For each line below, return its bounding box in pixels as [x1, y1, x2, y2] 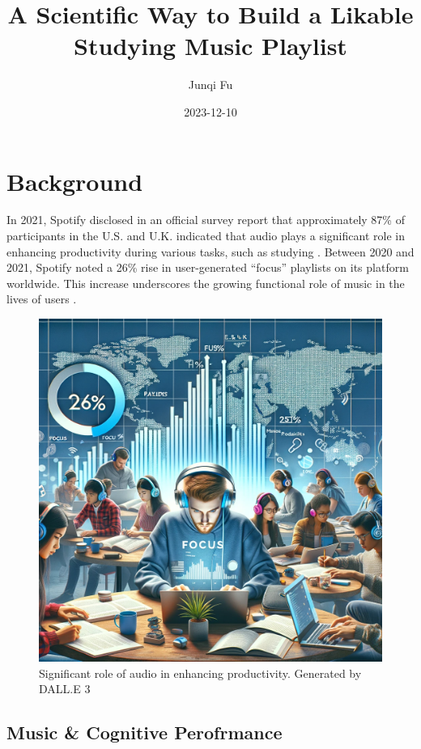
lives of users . [6, 290, 77, 307]
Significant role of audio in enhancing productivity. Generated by [39, 664, 362, 681]
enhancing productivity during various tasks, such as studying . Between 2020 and [6, 243, 415, 260]
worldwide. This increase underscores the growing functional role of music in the [6, 274, 405, 291]
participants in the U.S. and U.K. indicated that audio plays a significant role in [6, 227, 405, 244]
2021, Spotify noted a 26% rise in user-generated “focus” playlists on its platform [6, 259, 409, 276]
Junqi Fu [188, 76, 233, 93]
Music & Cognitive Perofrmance [6, 720, 283, 745]
